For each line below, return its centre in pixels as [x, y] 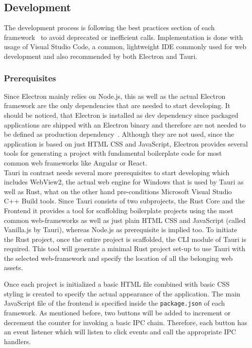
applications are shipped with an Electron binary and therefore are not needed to [125, 124]
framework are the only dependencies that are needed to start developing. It [117, 105]
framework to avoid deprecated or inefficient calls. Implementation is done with [124, 37]
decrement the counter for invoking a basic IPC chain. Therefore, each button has [126, 322]
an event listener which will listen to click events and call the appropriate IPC [120, 332]
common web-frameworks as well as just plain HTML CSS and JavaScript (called [125, 220]
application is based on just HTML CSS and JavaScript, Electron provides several [126, 143]
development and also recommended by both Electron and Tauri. [101, 56]
